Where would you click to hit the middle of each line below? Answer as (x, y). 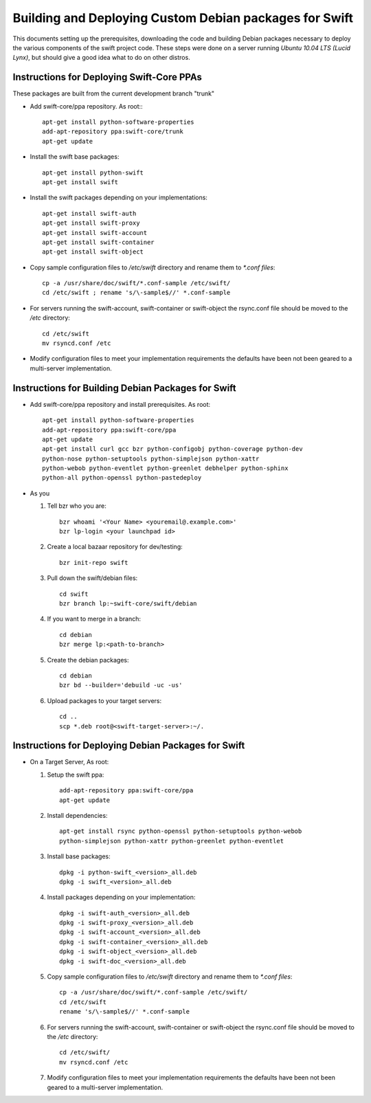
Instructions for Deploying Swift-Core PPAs (108, 77)
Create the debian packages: (88, 660)
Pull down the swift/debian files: (92, 578)
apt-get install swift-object (93, 252)
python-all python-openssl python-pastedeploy (122, 478)
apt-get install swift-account (95, 233)
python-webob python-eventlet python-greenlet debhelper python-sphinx (165, 468)
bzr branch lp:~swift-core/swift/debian (128, 603)
